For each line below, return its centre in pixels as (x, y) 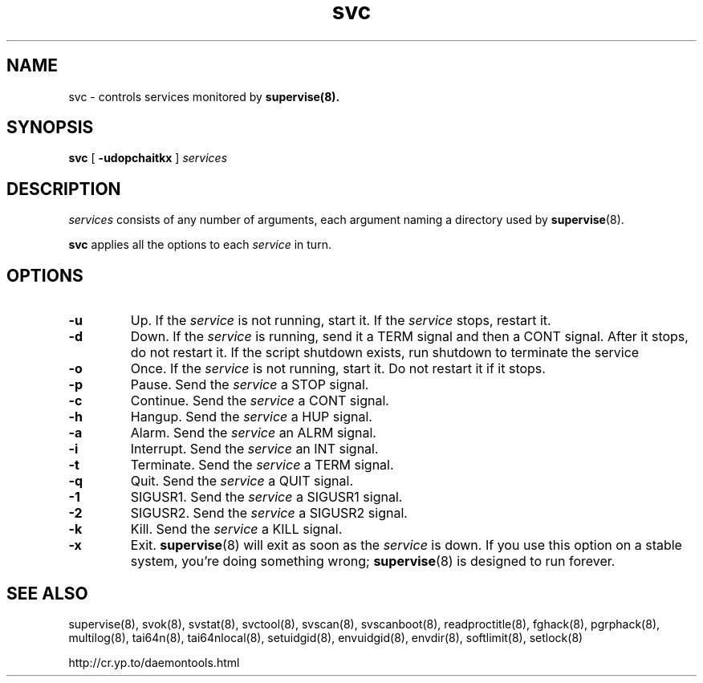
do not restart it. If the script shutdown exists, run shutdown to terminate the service (385, 353)
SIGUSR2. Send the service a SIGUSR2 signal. (269, 513)
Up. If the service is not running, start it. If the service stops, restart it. (341, 321)
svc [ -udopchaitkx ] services (148, 158)
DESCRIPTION (64, 189)
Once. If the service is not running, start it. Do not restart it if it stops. (338, 369)
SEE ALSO (47, 593)
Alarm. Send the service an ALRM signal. (253, 433)
